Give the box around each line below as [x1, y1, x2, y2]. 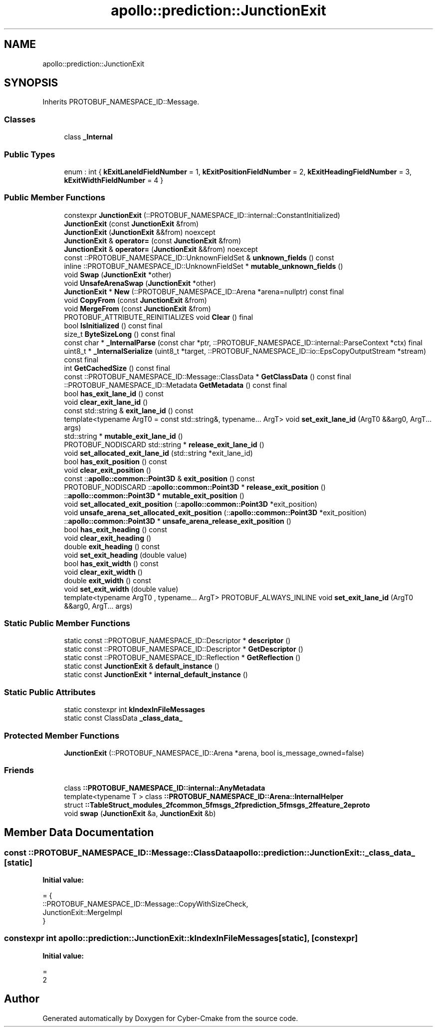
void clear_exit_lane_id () [64, 397, 148, 406]
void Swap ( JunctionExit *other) [64, 270, 172, 279]
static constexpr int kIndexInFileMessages [64, 705, 205, 714]
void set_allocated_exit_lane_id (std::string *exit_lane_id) [64, 448, 253, 457]
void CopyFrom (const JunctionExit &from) [64, 295, 207, 304]
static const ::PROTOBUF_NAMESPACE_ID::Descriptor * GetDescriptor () [64, 645, 303, 654]
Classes [4, 114, 36, 124]
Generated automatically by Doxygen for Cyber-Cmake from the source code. [42, 1014, 298, 1023]
